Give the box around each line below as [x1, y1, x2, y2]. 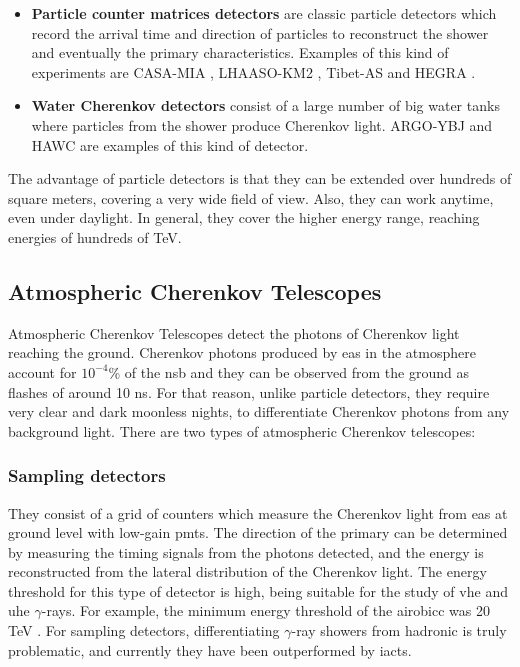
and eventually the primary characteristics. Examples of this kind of [31, 42, 449, 63]
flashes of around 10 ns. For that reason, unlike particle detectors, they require [8, 381, 490, 402]
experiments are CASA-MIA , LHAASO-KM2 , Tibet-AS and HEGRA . [31, 61, 476, 82]
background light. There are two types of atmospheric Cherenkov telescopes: [8, 420, 476, 441]
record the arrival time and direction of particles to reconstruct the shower [31, 22, 489, 43]
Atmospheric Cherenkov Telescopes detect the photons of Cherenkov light [8, 322, 460, 343]
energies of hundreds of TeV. [8, 226, 182, 247]
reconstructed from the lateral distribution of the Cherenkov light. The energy [8, 561, 487, 582]
